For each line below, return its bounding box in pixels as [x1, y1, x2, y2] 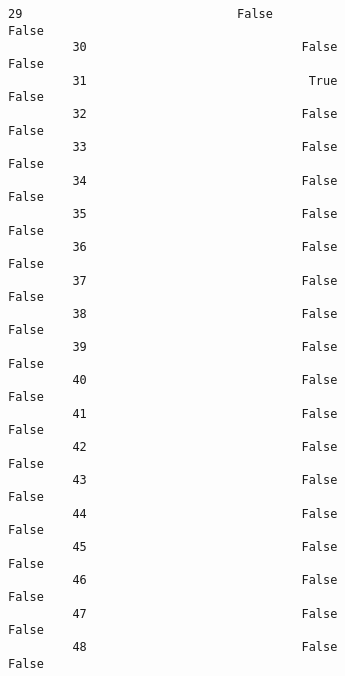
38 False [72, 306, 338, 321]
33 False [72, 140, 338, 155]
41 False [72, 406, 338, 421]
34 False [72, 173, 338, 188]
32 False [72, 106, 338, 121]
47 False [72, 606, 338, 621]
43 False [72, 473, 338, 488]
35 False [72, 206, 338, 221]
